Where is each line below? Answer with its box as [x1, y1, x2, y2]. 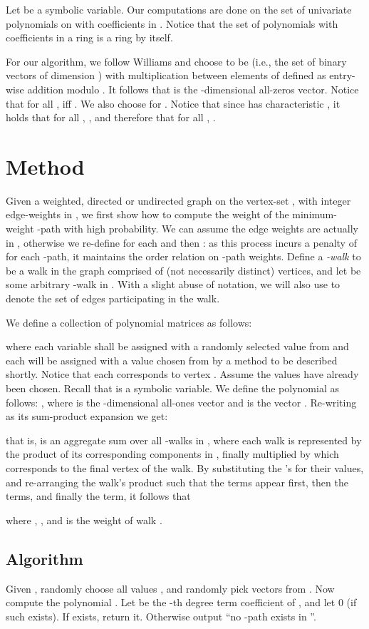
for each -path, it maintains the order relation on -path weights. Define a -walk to [6, 249, 361, 264]
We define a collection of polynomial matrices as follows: [6, 314, 252, 329]
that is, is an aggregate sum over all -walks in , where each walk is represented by [6, 432, 362, 447]
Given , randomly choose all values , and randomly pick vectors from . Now [6, 581, 335, 595]
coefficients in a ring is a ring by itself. [6, 30, 173, 45]
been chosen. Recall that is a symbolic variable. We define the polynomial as [6, 381, 339, 395]
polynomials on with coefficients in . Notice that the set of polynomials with [6, 16, 338, 31]
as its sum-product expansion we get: [6, 409, 168, 424]
